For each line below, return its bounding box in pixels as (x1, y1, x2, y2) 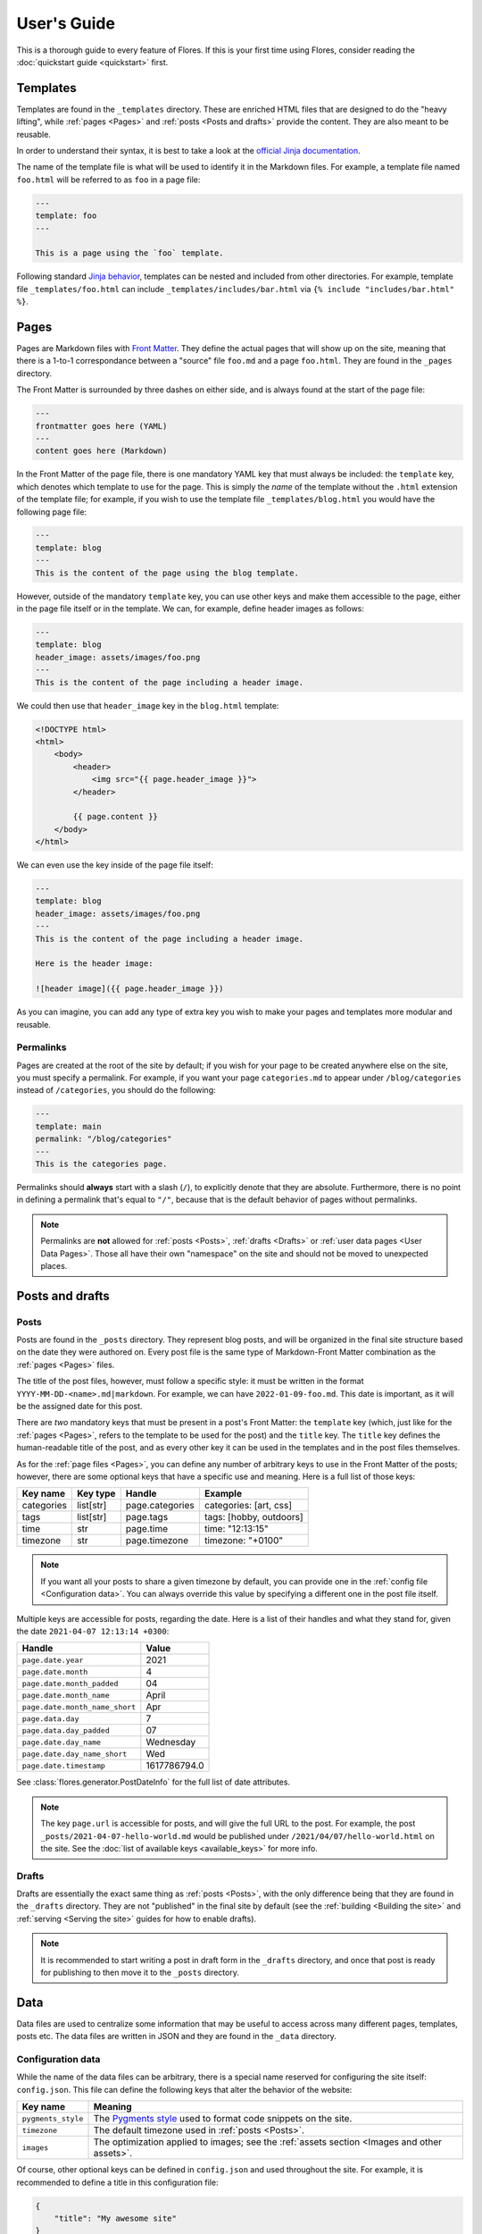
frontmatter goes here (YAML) (35, 421, 168, 431)
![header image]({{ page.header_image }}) (35, 984, 224, 994)
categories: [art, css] (204, 1499, 293, 1512)
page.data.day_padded (21, 1726, 111, 1735)
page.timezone (125, 1534, 189, 1547)
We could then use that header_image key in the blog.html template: (16, 700, 279, 710)
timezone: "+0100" (204, 1534, 284, 1547)
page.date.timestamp (21, 1760, 106, 1770)
